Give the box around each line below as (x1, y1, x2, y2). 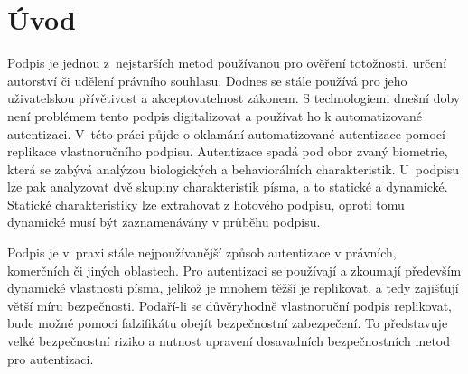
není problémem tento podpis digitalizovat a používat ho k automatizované (7, 106, 423, 125)
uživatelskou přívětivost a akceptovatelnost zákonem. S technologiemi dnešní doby (7, 89, 461, 108)
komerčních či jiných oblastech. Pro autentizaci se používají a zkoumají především (7, 260, 462, 279)
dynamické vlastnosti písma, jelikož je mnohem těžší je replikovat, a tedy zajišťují (7, 278, 459, 297)
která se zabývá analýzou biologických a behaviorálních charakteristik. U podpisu (7, 159, 460, 178)
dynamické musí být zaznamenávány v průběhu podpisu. (7, 212, 321, 231)
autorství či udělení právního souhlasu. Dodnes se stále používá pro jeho (7, 70, 407, 89)
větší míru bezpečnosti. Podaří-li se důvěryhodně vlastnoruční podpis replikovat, (7, 295, 452, 314)
